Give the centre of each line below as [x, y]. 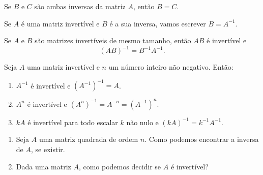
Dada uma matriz [43, 166]
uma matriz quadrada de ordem [89, 139]
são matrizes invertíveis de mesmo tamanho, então [113, 40]
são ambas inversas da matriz [80, 6]
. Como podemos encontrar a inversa [202, 139]
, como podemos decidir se [120, 166]
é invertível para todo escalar [73, 122]
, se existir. [48, 149]
